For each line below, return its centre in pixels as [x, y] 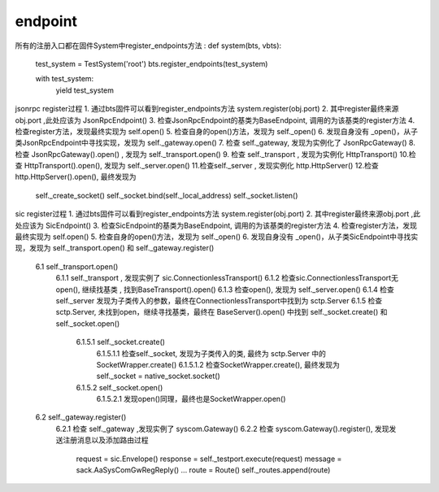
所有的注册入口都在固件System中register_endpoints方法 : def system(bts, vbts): [148, 46]
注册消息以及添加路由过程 [105, 440]
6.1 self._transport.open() [77, 266]
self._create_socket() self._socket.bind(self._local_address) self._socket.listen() [167, 195]
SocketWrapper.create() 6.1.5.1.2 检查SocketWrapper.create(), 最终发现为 [218, 364]
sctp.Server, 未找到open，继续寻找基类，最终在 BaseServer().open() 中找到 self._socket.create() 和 [222, 312]
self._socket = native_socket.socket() [159, 376]
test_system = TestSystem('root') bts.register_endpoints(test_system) [152, 63]
